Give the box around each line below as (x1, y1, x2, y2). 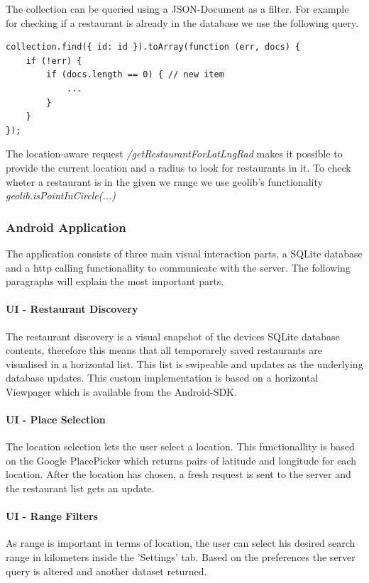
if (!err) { (26, 55, 82, 66)
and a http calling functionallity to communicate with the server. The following (6, 260, 351, 274)
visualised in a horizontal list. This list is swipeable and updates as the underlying (6, 356, 363, 371)
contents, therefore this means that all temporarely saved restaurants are (6, 343, 322, 357)
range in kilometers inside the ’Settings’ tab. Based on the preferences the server (6, 550, 356, 565)
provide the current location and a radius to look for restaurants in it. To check (6, 160, 351, 174)
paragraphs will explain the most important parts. (6, 274, 224, 289)
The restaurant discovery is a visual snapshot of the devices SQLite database (6, 328, 340, 343)
